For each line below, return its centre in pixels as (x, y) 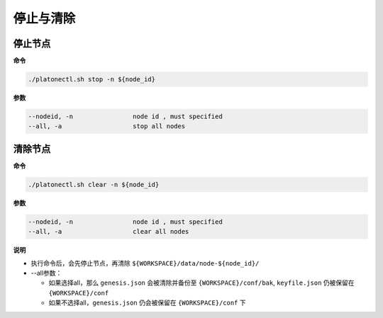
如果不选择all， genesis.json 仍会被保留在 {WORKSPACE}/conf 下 (147, 303)
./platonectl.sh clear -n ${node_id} (94, 184)
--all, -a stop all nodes (107, 126)
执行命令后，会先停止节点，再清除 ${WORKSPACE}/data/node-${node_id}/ (145, 263)
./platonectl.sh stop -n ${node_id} (92, 79)
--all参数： (46, 273)
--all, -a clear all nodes (109, 232)
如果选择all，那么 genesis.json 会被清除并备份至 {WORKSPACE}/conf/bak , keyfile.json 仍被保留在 (201, 283)
